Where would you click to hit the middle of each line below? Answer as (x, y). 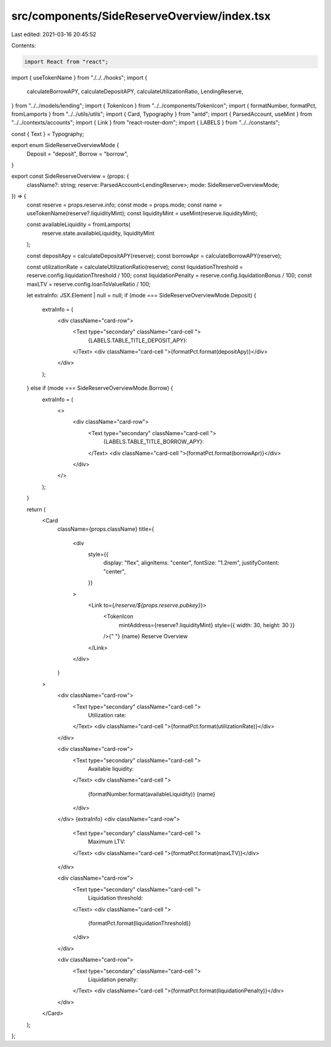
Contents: (24, 45)
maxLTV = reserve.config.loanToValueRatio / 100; (89, 284)
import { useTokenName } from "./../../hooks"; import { (79, 77)
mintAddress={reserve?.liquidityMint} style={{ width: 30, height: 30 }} (207, 625)
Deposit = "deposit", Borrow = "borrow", (78, 154)
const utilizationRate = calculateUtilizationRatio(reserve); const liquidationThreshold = (135, 267)
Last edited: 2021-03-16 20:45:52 (54, 34)
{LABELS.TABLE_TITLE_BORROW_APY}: (154, 442)
